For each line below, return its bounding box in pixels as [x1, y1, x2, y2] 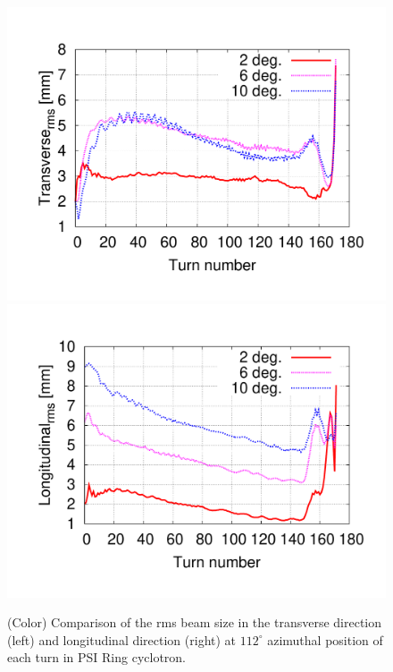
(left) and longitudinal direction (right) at [7, 630, 237, 649]
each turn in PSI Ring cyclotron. [7, 648, 186, 667]
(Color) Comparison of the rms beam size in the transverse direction [7, 613, 382, 632]
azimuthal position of [267, 630, 383, 649]
